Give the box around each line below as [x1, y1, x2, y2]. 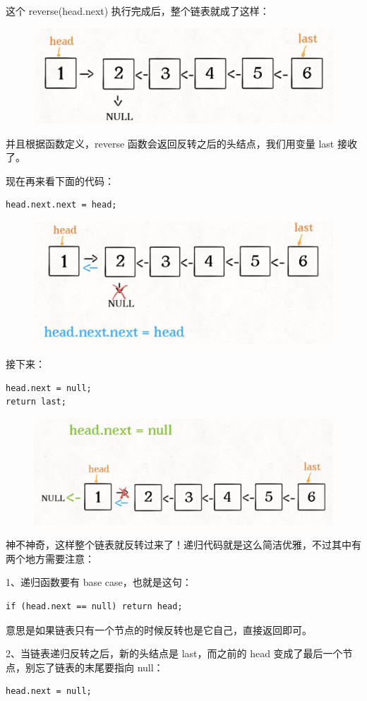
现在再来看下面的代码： [6, 173, 114, 188]
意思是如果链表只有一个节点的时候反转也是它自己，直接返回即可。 [6, 622, 312, 637]
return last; [6, 397, 66, 407]
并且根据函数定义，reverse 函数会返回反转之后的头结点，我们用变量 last [6, 136, 335, 150]
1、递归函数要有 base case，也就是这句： [6, 575, 192, 589]
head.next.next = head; [6, 200, 117, 210]
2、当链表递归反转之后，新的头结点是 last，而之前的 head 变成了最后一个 [6, 646, 343, 661]
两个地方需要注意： [6, 551, 95, 565]
